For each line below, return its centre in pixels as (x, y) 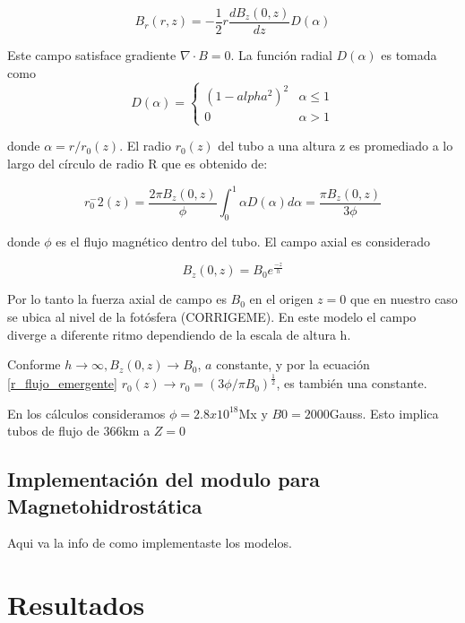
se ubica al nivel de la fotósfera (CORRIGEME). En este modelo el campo (212, 316)
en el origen (281, 299)
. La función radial (281, 55)
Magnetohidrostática (105, 505)
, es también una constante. (352, 383)
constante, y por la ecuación (293, 364)
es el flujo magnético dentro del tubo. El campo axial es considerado (243, 241)
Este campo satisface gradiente (92, 55)
